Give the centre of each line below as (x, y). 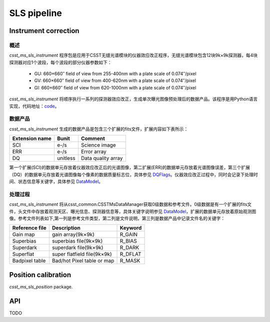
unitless (66, 158)
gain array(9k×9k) (73, 234)
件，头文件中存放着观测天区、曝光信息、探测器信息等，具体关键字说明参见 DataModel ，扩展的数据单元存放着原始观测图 (133, 211)
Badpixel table (29, 261)
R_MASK (130, 261)
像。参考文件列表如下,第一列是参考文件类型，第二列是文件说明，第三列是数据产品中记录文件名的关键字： (117, 218)
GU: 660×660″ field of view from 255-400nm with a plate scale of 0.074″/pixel (115, 74)
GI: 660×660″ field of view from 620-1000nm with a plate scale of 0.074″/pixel (115, 87)
